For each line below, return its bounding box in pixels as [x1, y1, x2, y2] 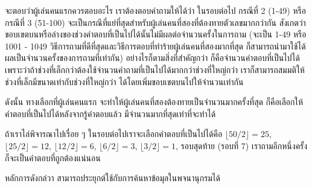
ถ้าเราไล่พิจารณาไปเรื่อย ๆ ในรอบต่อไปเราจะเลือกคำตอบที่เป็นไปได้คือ [5, 127, 223, 140]
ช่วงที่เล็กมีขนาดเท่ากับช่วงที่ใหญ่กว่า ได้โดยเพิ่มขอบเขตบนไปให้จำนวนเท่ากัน [5, 75, 244, 88]
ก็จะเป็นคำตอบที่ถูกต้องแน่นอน [5, 151, 101, 164]
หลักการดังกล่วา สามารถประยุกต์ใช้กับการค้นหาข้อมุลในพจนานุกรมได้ [5, 171, 220, 184]
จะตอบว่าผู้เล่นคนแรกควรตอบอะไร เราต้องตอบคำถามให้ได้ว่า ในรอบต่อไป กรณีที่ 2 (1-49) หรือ [5, 4, 306, 16]
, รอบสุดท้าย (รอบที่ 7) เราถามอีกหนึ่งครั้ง [176, 139, 308, 152]
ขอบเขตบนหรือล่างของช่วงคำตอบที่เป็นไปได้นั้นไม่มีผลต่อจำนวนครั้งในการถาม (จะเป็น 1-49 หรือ [5, 28, 307, 40]
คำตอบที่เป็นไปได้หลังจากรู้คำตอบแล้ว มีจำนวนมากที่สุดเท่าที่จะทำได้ [5, 107, 216, 120]
